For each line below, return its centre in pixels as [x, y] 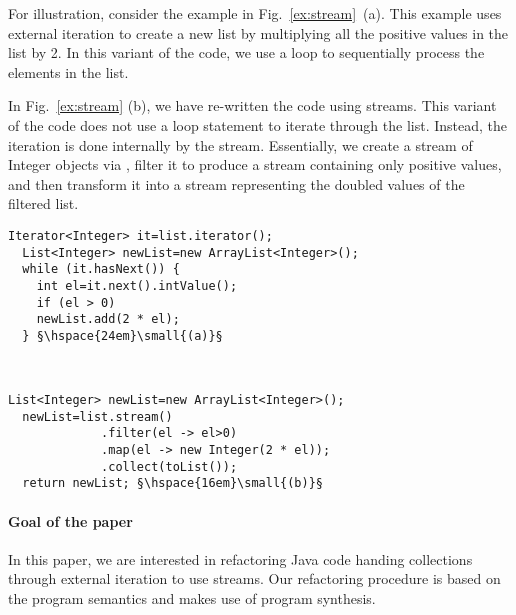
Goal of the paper [70, 520]
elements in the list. [68, 71]
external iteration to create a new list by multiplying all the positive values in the [258, 32]
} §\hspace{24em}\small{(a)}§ [122, 335]
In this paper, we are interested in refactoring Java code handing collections [240, 558]
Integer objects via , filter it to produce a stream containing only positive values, [255, 164]
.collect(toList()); [169, 466]
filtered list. [43, 203]
